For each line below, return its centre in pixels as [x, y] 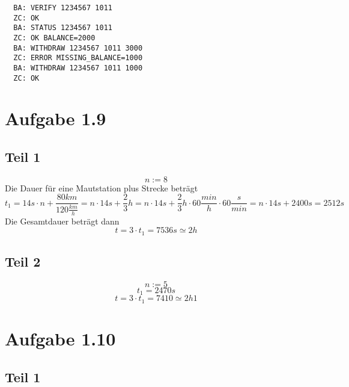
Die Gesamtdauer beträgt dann [62, 221]
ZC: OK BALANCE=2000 [54, 38]
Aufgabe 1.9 [56, 118]
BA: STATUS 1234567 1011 [63, 28]
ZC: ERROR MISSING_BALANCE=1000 [78, 58]
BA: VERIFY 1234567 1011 [63, 8]
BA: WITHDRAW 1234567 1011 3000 [78, 48]
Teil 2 [23, 262]
